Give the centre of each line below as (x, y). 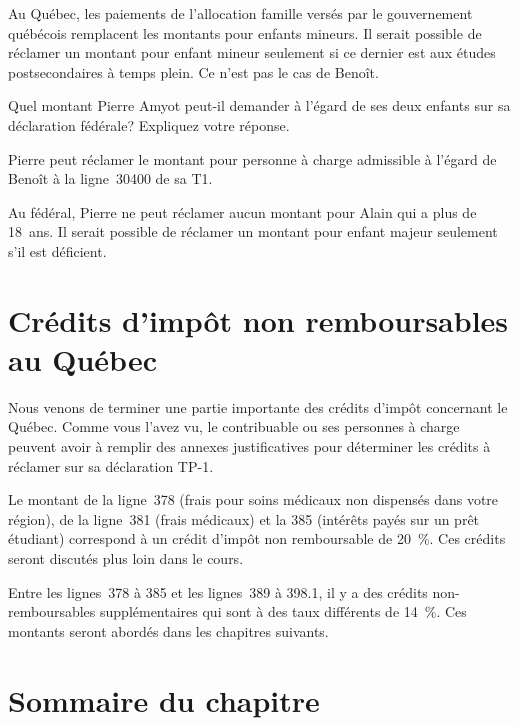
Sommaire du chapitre (164, 699)
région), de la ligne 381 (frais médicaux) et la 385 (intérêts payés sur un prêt (244, 518)
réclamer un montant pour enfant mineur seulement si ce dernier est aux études (252, 52)
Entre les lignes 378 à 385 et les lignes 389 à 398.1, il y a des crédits (218, 591)
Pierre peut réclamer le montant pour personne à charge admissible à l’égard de (252, 158)
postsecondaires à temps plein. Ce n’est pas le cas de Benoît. (193, 71)
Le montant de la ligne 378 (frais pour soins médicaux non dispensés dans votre (253, 499)
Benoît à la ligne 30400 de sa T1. (110, 178)
